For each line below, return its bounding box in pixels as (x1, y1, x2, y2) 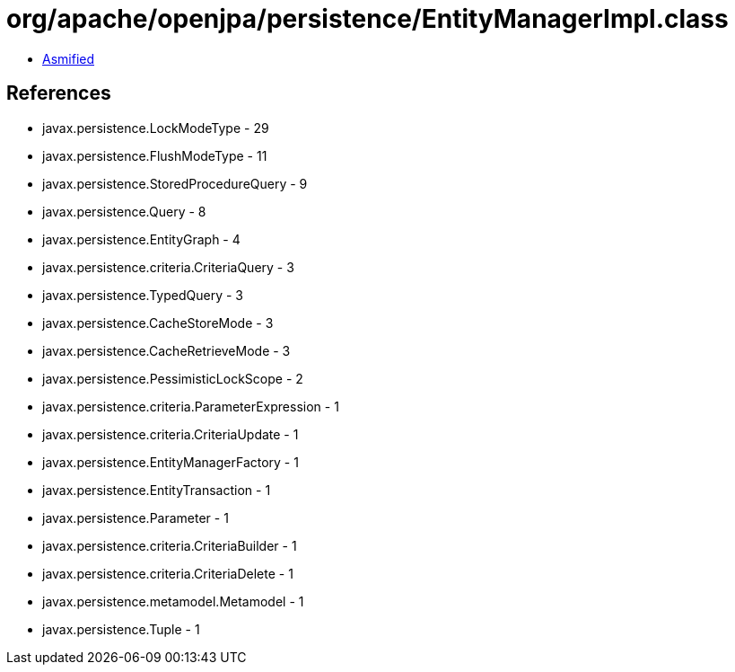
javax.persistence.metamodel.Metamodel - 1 (42, 593, 304, 609)
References (6, 82, 111, 105)
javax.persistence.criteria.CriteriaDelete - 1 (42, 565, 293, 581)
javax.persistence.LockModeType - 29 (42, 119, 269, 136)
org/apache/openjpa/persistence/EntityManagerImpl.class (6, 4, 729, 34)
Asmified (42, 50, 95, 66)
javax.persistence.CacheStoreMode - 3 (42, 314, 274, 331)
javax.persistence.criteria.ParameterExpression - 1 (42, 398, 339, 414)
